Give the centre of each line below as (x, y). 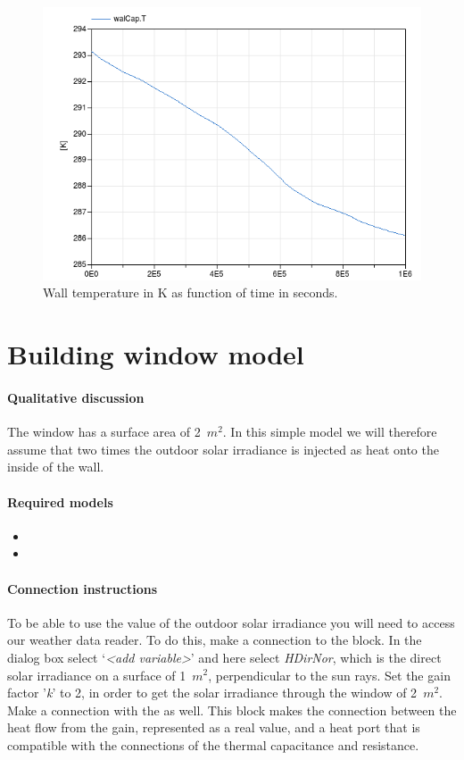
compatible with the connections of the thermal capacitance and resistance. (213, 744)
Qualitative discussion (76, 397)
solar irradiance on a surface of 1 (97, 675)
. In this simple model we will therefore (330, 432)
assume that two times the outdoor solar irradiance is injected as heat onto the (223, 449)
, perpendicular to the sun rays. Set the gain (329, 675)
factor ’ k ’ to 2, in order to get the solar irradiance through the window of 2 (212, 693)
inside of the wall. (56, 467)
